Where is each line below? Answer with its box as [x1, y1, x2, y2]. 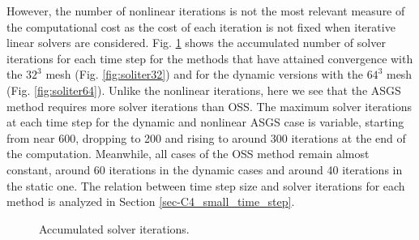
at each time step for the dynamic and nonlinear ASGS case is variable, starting [6, 114, 404, 131]
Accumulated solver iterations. [39, 220, 190, 237]
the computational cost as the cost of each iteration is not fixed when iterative [6, 18, 395, 35]
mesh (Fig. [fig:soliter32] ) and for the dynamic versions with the [45, 66, 363, 83]
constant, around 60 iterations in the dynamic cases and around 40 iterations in [6, 161, 403, 178]
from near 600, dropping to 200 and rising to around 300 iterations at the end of [6, 129, 406, 146]
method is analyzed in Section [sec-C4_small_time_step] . [6, 193, 295, 210]
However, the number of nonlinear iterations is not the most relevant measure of [6, 2, 405, 19]
